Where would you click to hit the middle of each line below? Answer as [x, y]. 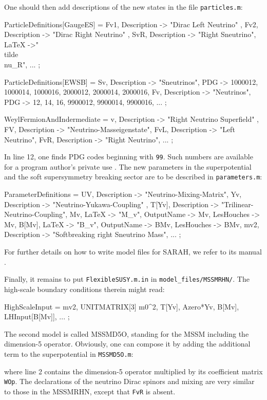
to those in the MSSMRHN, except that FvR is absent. [90, 391]
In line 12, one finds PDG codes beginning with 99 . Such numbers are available [129, 157]
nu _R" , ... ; [22, 65]
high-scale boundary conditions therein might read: [84, 289]
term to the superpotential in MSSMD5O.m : [69, 353]
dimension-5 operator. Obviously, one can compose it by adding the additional [127, 344]
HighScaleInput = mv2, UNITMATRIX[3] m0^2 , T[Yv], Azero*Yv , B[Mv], [122, 306]
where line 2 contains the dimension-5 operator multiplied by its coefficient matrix [133, 371]
